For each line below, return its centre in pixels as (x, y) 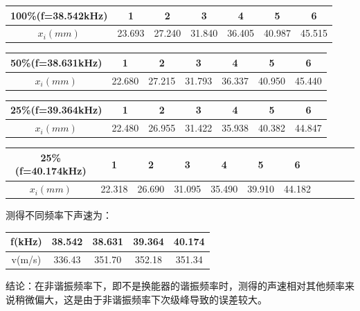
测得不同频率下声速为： (59, 215)
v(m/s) (26, 259)
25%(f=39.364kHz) (56, 110)
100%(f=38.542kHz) (59, 15)
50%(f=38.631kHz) (56, 62)
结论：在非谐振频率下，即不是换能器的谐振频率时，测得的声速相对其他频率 (175, 286)
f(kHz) (26, 241)
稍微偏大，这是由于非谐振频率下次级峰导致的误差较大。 (141, 299)
